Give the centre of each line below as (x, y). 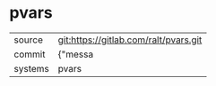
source (28, 40)
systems (31, 68)
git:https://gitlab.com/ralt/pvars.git (130, 40)
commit (30, 54)
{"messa (76, 54)
